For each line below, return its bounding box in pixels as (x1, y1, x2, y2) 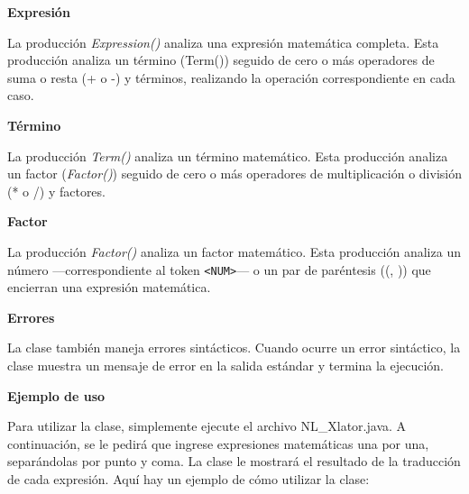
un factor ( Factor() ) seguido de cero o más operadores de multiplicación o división (7, 164, 462, 183)
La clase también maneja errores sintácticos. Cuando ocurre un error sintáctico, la (7, 338, 461, 357)
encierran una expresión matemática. (7, 278, 211, 297)
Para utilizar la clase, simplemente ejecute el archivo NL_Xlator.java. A (7, 416, 407, 435)
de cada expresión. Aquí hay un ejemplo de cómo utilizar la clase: (7, 469, 370, 488)
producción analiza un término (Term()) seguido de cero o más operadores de (7, 50, 435, 69)
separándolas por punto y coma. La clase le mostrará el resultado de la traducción (7, 452, 461, 471)
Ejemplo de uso (7, 386, 106, 405)
